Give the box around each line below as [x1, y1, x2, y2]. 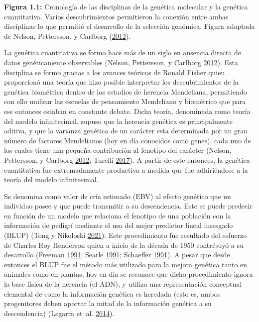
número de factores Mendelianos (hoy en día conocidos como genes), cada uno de [4, 135, 251, 145]
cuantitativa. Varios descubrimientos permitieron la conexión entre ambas [4, 11, 229, 21]
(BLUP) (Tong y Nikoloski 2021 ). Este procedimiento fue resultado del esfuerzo [4, 230, 247, 240]
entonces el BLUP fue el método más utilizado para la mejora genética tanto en [4, 259, 248, 269]
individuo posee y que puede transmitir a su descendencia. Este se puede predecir [4, 201, 253, 211]
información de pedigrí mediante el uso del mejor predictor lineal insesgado [4, 220, 233, 230]
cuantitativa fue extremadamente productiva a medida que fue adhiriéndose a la [4, 164, 248, 175]
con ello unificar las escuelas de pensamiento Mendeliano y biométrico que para [4, 96, 246, 107]
